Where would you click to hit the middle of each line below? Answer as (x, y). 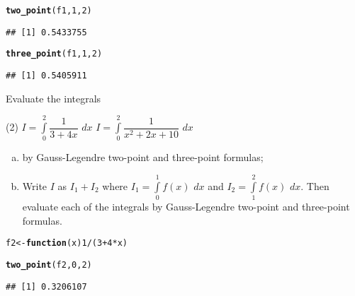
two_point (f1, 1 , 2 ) (49, 11)
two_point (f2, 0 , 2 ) (49, 265)
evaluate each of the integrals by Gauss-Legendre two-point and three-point (186, 207)
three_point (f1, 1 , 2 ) (54, 54)
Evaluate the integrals (53, 98)
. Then (315, 185)
